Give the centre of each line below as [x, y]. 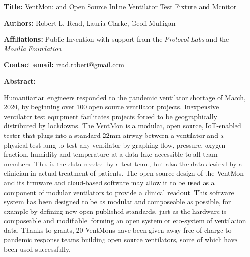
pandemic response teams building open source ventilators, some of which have [121, 239]
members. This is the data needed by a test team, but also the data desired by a [123, 163]
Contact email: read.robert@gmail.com [64, 65]
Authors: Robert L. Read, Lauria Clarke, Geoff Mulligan [90, 23]
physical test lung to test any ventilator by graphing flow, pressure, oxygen [115, 144]
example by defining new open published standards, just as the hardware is [115, 211]
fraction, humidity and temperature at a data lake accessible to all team [111, 154]
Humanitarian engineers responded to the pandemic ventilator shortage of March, [125, 97]
